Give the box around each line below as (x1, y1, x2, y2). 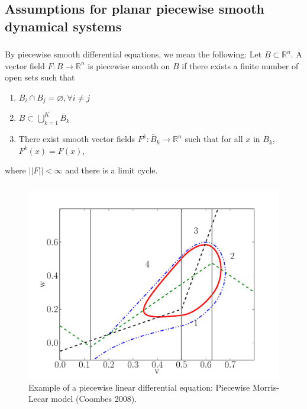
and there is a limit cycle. (65, 164, 158, 176)
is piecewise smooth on (88, 59, 170, 72)
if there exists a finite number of (182, 59, 299, 72)
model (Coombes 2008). (51, 392, 137, 405)
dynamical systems (5, 17, 122, 35)
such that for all (185, 133, 243, 145)
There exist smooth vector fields (18, 133, 135, 145)
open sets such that (5, 71, 75, 83)
